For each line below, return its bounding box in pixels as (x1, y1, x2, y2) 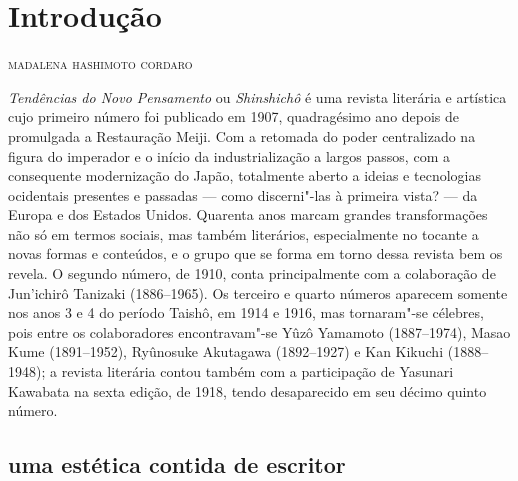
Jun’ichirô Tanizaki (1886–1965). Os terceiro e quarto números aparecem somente (8, 282, 508, 303)
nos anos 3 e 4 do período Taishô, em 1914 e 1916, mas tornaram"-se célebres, (8, 302, 484, 323)
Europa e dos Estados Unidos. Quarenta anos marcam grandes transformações (8, 204, 488, 225)
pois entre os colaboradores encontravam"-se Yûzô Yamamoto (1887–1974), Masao (8, 321, 511, 342)
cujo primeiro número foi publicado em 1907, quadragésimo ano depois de (8, 106, 460, 127)
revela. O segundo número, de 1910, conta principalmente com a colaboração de (8, 263, 496, 284)
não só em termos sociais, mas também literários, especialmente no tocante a (8, 223, 479, 244)
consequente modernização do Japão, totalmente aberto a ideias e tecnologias (8, 165, 481, 186)
